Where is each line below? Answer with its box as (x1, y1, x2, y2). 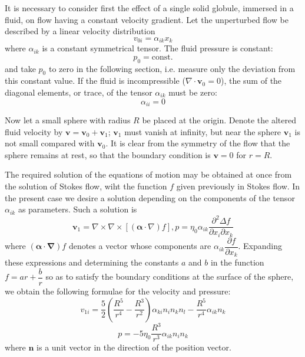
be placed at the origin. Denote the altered (142, 114, 296, 126)
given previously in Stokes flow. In (176, 180, 300, 192)
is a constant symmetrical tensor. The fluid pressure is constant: (42, 42, 273, 54)
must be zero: (168, 86, 217, 99)
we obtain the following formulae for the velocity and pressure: (5, 285, 231, 297)
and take (5, 62, 36, 74)
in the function (210, 256, 264, 268)
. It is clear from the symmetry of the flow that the (105, 137, 290, 149)
